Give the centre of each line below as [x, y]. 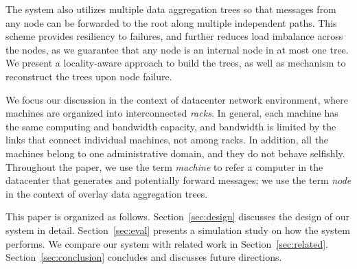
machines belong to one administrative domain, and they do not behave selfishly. [175, 153]
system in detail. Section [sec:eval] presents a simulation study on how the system [178, 230]
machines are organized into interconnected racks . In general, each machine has [172, 113]
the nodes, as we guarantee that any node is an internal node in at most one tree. [177, 49]
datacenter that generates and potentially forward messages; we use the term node [178, 180]
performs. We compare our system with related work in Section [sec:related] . [167, 243]
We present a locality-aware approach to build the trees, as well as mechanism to [176, 63]
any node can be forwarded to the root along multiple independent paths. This [171, 22]
